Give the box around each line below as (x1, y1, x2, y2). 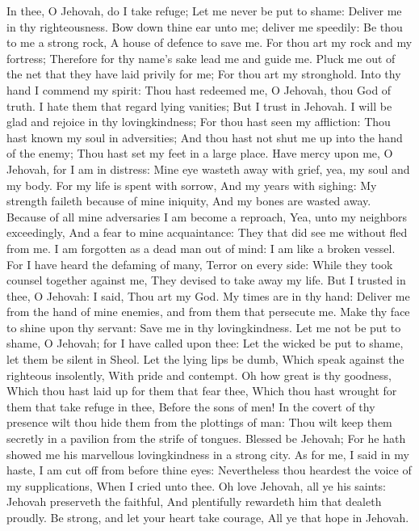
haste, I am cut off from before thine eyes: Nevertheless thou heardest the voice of (6, 461, 412, 478)
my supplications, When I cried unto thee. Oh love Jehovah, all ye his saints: (6, 477, 386, 494)
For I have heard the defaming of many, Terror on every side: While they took (6, 255, 393, 272)
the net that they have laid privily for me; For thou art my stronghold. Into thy (6, 65, 401, 82)
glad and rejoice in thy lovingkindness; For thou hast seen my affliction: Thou (6, 113, 391, 130)
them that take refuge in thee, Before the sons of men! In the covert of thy (6, 398, 375, 415)
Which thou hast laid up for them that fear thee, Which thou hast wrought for (6, 382, 397, 399)
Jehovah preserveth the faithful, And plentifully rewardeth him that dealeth (6, 493, 382, 510)
